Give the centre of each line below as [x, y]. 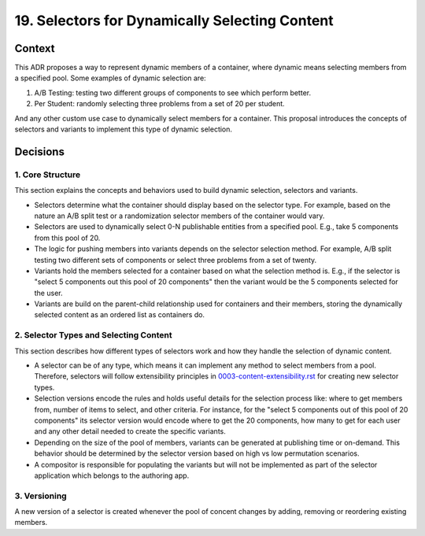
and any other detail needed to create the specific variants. [130, 431]
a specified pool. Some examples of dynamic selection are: [110, 78]
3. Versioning [41, 496]
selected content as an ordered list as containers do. [119, 315]
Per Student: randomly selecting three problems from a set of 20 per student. [159, 104]
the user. [48, 293]
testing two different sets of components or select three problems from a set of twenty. [176, 260]
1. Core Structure [48, 175]
